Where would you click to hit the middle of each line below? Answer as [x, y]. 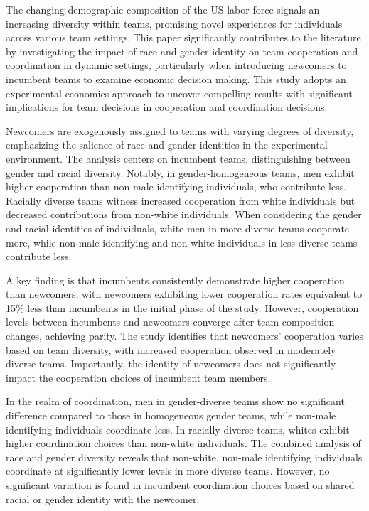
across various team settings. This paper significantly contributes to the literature [183, 37]
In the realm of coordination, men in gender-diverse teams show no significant [175, 401]
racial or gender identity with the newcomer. [103, 499]
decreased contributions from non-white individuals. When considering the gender [184, 214]
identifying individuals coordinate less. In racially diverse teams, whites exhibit [178, 429]
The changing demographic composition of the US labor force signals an [163, 9]
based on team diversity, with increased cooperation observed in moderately [171, 349]
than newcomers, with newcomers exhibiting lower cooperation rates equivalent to [184, 294]
